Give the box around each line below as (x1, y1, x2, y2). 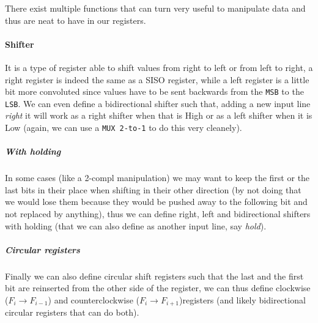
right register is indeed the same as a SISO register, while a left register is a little (5, 73, 309, 86)
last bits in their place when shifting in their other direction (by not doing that (5, 183, 301, 196)
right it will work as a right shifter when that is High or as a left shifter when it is (5, 109, 312, 122)
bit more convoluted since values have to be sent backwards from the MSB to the (5, 85, 304, 98)
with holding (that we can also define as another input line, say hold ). (5, 219, 267, 232)
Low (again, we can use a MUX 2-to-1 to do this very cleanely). (5, 121, 242, 134)
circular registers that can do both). (5, 306, 139, 319)
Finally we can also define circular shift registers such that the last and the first (5, 269, 304, 282)
